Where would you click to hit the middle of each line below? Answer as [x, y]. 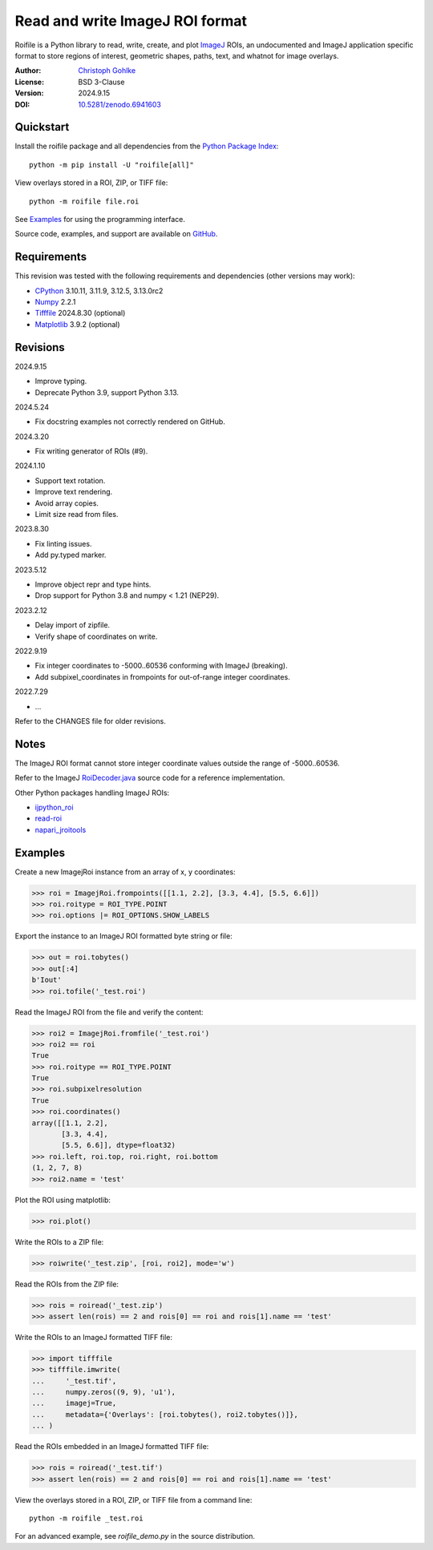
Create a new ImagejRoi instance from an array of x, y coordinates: [125, 872]
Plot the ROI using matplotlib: [63, 1200]
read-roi [49, 818]
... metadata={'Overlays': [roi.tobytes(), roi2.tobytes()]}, [165, 1414]
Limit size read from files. [77, 515]
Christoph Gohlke [107, 71]
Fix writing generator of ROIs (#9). [91, 451]
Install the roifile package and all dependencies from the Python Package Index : [147, 146]
